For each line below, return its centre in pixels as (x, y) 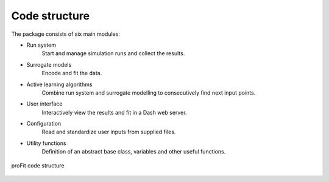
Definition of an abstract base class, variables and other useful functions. (134, 152)
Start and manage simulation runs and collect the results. (113, 53)
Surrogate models (49, 64)
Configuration (44, 124)
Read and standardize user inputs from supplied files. (109, 132)
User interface (44, 104)
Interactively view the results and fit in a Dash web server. (114, 112)
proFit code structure (38, 165)
